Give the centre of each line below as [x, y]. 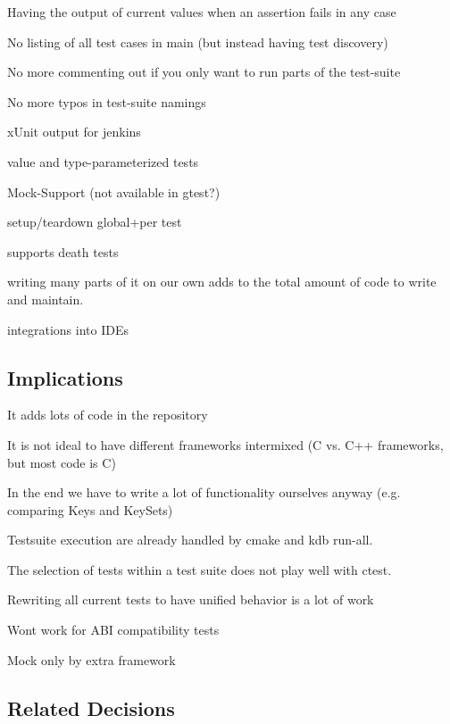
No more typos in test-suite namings [107, 101]
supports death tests [63, 251]
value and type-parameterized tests [103, 161]
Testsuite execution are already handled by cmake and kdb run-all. [190, 540]
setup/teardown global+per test [95, 222]
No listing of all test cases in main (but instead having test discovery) [198, 42]
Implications [65, 377]
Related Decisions [91, 707]
